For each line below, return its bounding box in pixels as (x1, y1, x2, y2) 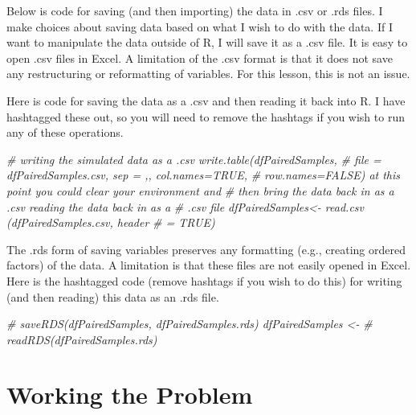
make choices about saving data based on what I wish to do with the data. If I (6, 18, 393, 35)
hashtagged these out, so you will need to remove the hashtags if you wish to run (6, 108, 405, 125)
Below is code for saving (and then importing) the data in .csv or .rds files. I (6, 2, 383, 18)
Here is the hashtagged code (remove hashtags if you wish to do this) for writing (6, 272, 402, 289)
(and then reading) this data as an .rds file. (6, 288, 219, 305)
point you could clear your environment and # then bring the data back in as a (6, 182, 394, 199)
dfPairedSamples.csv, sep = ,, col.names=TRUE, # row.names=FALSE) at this (6, 166, 401, 183)
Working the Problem (6, 378, 253, 411)
